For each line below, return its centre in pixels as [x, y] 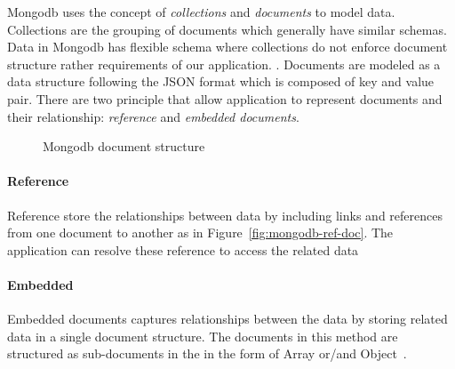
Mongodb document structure [124, 146]
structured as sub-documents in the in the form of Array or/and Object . [207, 353]
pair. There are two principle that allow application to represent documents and [225, 98]
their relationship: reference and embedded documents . [153, 116]
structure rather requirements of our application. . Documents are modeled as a [224, 64]
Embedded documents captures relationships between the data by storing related [227, 319]
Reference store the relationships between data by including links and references [225, 215]
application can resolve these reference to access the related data [183, 249]
